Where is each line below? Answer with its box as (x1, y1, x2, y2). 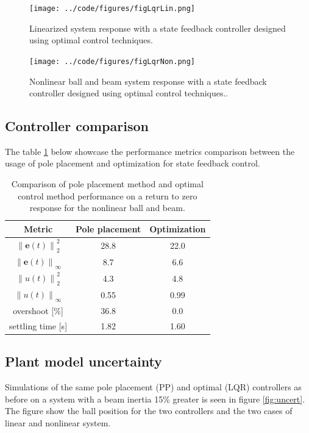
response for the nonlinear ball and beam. (29, 201, 185, 214)
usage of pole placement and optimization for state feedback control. (5, 157, 260, 170)
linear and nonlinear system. (5, 416, 111, 429)
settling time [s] (9, 319, 68, 332)
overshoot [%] (13, 304, 63, 317)
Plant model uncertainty (5, 352, 162, 371)
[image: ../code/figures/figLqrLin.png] (29, 4, 196, 13)
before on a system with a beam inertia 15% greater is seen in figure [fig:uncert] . (5, 392, 305, 405)
